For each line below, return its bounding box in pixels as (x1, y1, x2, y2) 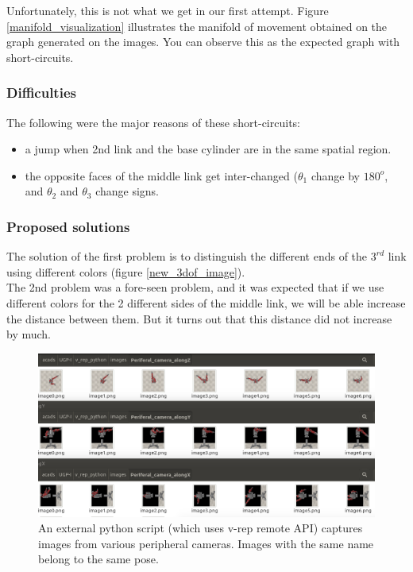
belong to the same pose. (38, 551, 159, 567)
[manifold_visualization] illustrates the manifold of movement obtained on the (6, 17, 388, 34)
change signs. (95, 183, 160, 199)
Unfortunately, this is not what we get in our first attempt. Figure (6, 2, 329, 18)
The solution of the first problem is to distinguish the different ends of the (6, 248, 368, 265)
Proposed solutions (6, 216, 130, 236)
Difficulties (6, 83, 76, 102)
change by (311, 167, 360, 184)
